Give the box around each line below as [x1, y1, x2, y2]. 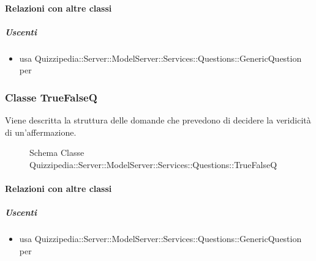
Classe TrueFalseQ [5, 89, 97, 105]
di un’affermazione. [5, 125, 77, 138]
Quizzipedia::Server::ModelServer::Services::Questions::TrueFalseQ [29, 158, 277, 171]
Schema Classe [29, 146, 85, 159]
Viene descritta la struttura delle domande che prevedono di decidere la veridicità [5, 114, 311, 127]
